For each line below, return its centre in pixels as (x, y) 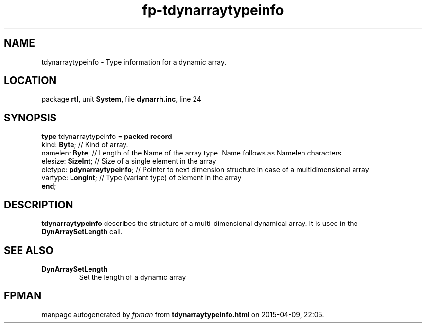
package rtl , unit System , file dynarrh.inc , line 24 (121, 99)
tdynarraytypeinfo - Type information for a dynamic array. (134, 62)
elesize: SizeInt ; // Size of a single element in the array (129, 161)
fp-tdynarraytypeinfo (213, 10)
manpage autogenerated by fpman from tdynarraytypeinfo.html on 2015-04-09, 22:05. (183, 314)
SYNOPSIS (30, 118)
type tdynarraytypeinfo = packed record (107, 137)
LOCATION (30, 81)
